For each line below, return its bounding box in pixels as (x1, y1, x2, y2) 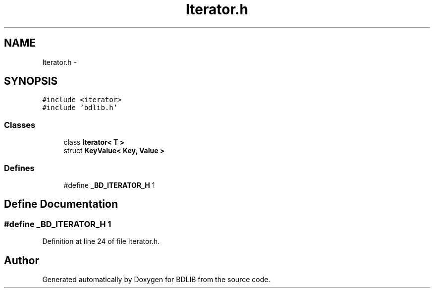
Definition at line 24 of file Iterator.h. (42, 237, 160, 246)
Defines (4, 163, 35, 173)
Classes (4, 119, 36, 130)
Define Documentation (4, 198, 118, 211)
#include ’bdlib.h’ (42, 104, 118, 112)
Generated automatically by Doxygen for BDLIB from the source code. (42, 275, 271, 284)
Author (4, 254, 39, 267)
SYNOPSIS (4, 75, 58, 88)
